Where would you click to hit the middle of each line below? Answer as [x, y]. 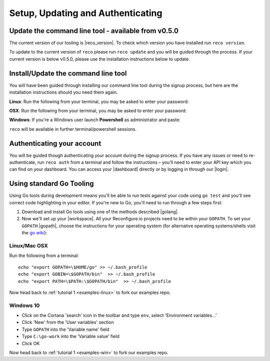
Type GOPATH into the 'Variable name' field [65, 329]
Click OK [31, 343]
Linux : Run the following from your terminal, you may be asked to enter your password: [99, 101]
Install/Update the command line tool [68, 73]
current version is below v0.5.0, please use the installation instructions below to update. [99, 59]
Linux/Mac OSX [29, 246]
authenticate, [23, 162]
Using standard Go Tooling [52, 184]
